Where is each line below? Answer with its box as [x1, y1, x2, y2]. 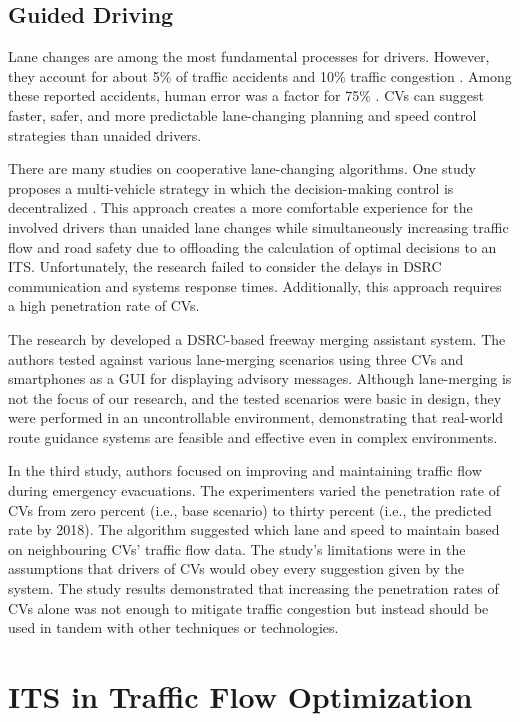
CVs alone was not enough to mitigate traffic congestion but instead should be [8, 597, 489, 618]
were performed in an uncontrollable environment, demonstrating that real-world [8, 407, 504, 428]
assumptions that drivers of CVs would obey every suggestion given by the [8, 558, 465, 579]
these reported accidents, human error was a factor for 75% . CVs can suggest [8, 85, 484, 106]
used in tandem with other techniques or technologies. [8, 617, 339, 638]
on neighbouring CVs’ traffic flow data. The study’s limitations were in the [8, 538, 466, 559]
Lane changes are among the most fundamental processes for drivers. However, [8, 46, 490, 67]
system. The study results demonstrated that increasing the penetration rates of [8, 578, 499, 599]
